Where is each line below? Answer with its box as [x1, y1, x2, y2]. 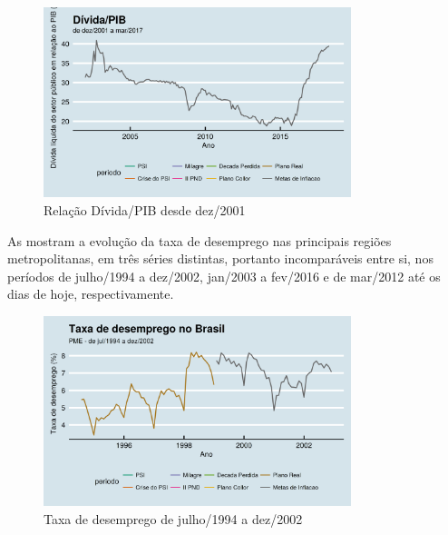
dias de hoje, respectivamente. [7, 284, 174, 303]
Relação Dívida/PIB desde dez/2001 [44, 200, 246, 219]
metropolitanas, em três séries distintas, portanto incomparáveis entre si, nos [7, 249, 433, 268]
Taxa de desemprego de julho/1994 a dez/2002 [44, 509, 303, 528]
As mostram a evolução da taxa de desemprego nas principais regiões [7, 231, 392, 250]
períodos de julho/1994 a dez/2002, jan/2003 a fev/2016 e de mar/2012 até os [7, 266, 441, 285]
